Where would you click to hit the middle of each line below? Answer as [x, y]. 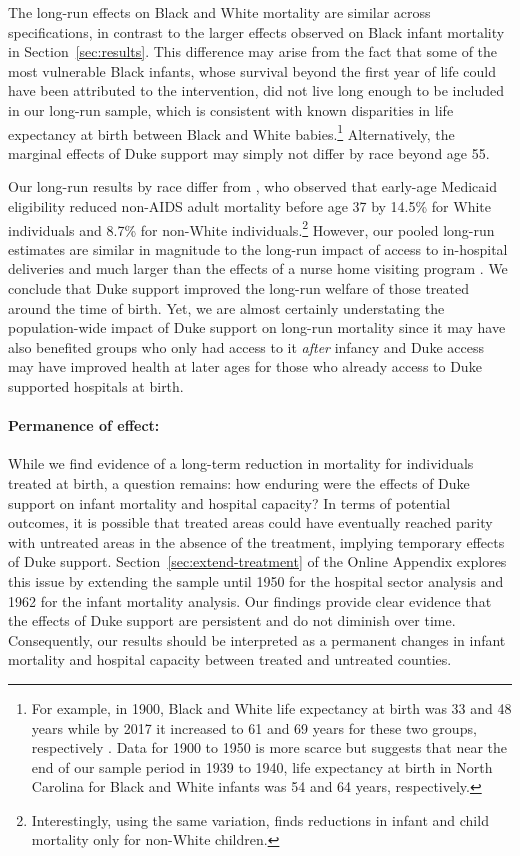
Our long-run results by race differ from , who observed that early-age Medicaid [252, 186]
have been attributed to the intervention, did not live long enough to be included [256, 90]
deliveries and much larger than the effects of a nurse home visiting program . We [258, 268]
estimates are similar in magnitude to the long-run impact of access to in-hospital [258, 248]
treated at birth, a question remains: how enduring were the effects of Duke [239, 482]
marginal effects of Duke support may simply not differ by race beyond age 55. [249, 152]
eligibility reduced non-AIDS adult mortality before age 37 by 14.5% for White [249, 206]
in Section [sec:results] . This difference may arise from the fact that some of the [253, 51]
